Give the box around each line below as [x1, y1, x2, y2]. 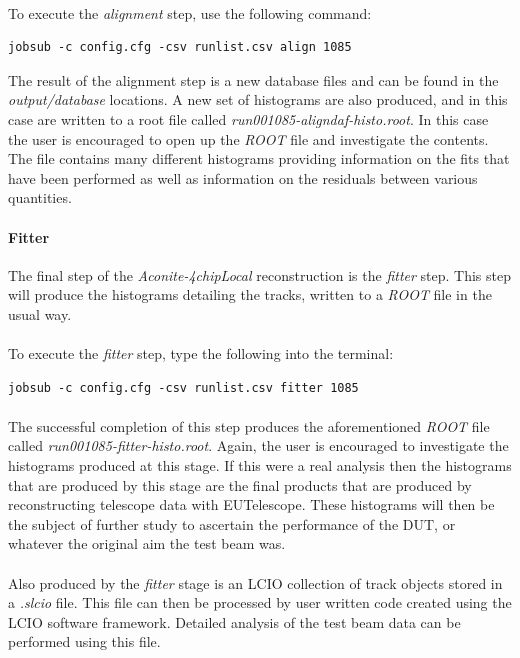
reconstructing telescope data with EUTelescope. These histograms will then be [8, 494, 495, 515]
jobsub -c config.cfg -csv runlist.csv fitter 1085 [8, 380, 359, 395]
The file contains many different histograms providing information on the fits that [8, 148, 510, 169]
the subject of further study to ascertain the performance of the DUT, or [8, 513, 456, 534]
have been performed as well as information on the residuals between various [8, 167, 478, 188]
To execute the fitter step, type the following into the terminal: [8, 343, 394, 364]
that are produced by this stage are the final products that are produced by [8, 474, 472, 495]
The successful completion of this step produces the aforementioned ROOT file [8, 415, 490, 436]
